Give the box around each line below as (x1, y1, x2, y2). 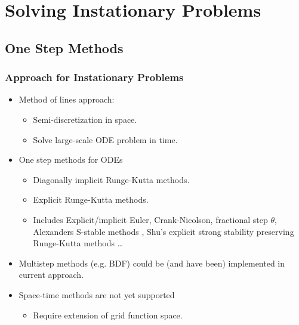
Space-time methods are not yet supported (19, 288, 175, 301)
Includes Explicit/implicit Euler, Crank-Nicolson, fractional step (33, 213, 268, 225)
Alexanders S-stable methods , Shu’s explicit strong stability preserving (33, 225, 294, 237)
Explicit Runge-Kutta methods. (33, 193, 149, 206)
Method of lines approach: (19, 93, 115, 106)
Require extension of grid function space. (33, 308, 183, 321)
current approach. (19, 268, 84, 281)
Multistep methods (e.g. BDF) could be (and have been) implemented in (19, 256, 285, 269)
